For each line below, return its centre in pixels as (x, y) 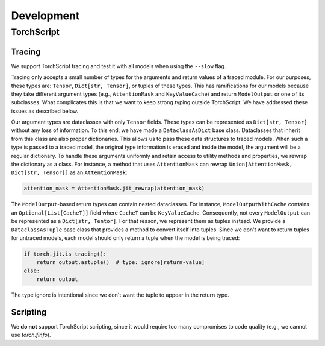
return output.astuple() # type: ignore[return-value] (121, 263)
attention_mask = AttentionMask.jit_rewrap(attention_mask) (114, 189)
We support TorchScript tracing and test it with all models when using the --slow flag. (119, 66)
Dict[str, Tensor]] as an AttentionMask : (69, 172)
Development (45, 16)
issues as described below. (45, 111)
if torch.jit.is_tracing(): (65, 254)
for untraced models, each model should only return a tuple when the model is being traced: (125, 237)
